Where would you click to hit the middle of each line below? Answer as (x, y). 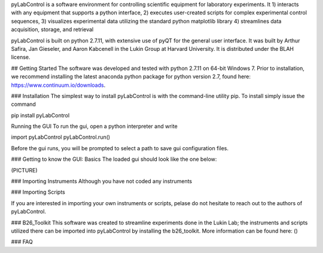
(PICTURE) (25, 170)
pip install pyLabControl (40, 115)
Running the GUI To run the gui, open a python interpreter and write (94, 126)
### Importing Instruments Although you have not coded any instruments (102, 181)
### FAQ (22, 242)
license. (21, 57)
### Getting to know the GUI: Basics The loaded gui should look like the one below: (114, 159)
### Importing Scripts (38, 192)
